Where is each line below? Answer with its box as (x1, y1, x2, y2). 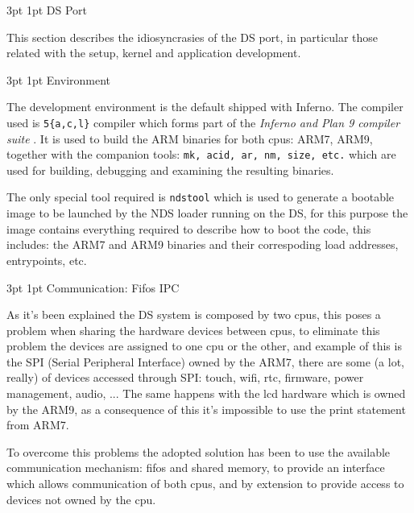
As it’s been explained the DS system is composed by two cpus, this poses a (6, 306, 381, 323)
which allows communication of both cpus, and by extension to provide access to (6, 475, 404, 492)
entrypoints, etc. (6, 251, 87, 268)
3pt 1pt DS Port (6, 2, 88, 18)
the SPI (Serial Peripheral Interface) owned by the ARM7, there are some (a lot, (6, 353, 404, 370)
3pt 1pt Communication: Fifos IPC (6, 279, 180, 296)
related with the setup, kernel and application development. (6, 44, 301, 61)
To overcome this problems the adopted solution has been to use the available (6, 443, 391, 460)
